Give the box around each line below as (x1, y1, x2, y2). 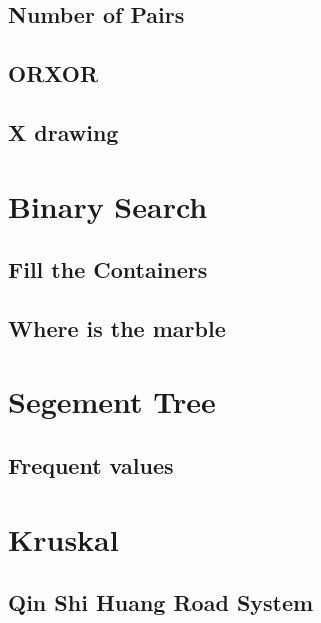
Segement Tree (8, 381, 216, 422)
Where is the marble (8, 312, 226, 343)
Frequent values (8, 450, 174, 481)
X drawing (8, 116, 119, 147)
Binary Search (8, 185, 208, 226)
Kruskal (8, 518, 119, 559)
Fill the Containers (8, 254, 208, 285)
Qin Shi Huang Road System (8, 587, 314, 618)
